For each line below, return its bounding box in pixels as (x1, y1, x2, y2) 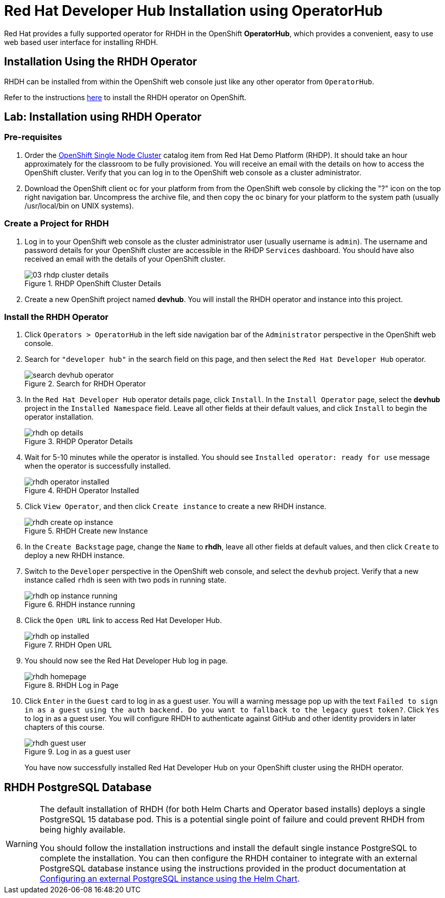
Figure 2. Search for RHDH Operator (25, 379, 146, 388)
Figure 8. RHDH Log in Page (25, 681, 119, 690)
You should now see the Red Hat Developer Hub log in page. (25, 656, 228, 665)
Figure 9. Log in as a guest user (25, 747, 131, 756)
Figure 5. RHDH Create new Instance (25, 526, 148, 536)
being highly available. (39, 824, 126, 835)
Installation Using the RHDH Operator (4, 55, 197, 68)
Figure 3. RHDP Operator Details (25, 437, 133, 446)
